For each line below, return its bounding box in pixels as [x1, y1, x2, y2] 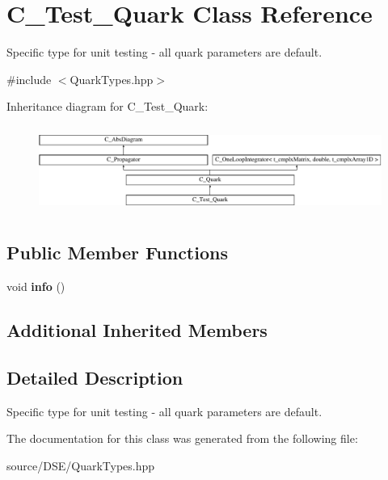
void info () [6, 278, 65, 295]
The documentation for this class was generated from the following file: [6, 430, 358, 447]
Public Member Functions [6, 240, 228, 265]
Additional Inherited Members [6, 318, 268, 343]
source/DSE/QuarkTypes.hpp [6, 457, 155, 474]
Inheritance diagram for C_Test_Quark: [6, 98, 209, 115]
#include [6, 70, 52, 87]
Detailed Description [6, 365, 183, 389]
